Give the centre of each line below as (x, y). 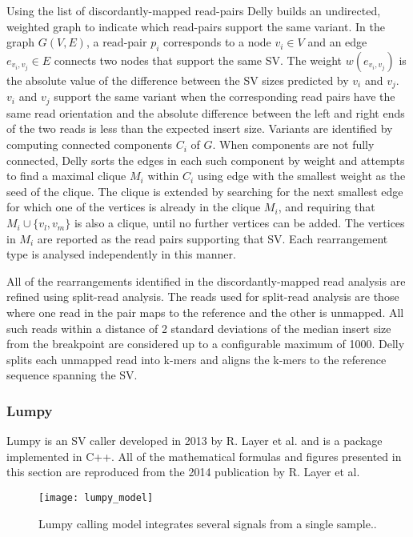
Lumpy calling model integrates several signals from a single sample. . (208, 523)
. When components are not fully (293, 144)
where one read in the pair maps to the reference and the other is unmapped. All (205, 313)
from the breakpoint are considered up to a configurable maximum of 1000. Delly (206, 344)
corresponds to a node (217, 42)
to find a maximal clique (66, 176)
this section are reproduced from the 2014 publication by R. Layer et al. (183, 472)
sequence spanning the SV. (72, 375)
